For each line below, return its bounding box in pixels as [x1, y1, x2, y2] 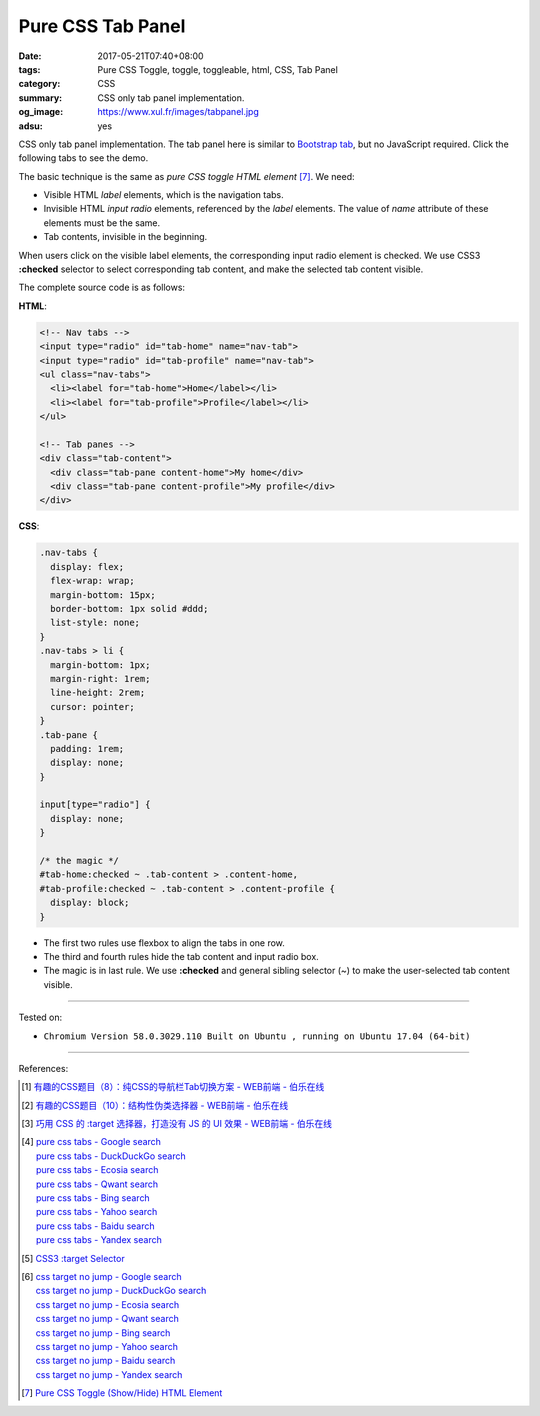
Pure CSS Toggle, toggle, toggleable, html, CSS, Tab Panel [97, 63, 339, 75]
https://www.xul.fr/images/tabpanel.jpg [97, 106, 260, 118]
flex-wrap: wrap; [50, 575, 135, 587]
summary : [18, 91, 63, 104]
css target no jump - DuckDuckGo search [35, 1285, 207, 1297]
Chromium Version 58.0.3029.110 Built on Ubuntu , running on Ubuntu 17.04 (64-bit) [43, 1030, 471, 1042]
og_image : [18, 106, 64, 118]
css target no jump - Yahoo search [35, 1340, 179, 1352]
